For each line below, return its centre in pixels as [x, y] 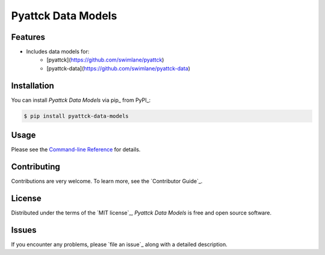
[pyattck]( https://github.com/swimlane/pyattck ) [105, 60]
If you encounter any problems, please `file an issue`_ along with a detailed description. [119, 244]
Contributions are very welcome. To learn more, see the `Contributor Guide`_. [107, 181]
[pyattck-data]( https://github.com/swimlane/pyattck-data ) [119, 68]
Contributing [36, 167]
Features [28, 37]
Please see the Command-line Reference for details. [76, 150]
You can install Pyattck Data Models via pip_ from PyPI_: [81, 100]
